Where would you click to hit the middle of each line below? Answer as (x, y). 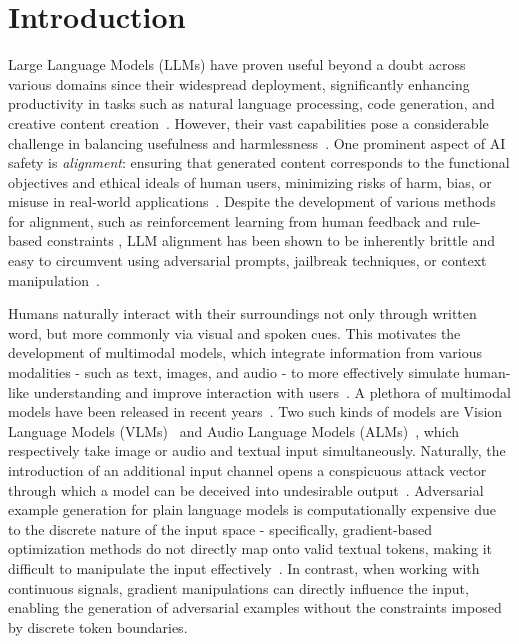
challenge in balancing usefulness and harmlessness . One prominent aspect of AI (257, 142)
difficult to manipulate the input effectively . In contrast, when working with (244, 567)
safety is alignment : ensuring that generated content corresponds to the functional (259, 162)
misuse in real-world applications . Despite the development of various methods (252, 201)
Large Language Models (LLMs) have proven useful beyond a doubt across (237, 64)
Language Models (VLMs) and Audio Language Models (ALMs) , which (234, 430)
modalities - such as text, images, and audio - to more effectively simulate (234, 372)
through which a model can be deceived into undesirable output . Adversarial (246, 489)
